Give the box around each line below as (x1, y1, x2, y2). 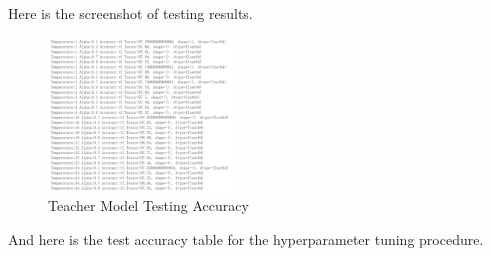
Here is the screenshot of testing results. (8, 3, 253, 23)
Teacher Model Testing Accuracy (48, 195, 249, 216)
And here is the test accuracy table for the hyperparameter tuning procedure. (8, 229, 484, 250)
